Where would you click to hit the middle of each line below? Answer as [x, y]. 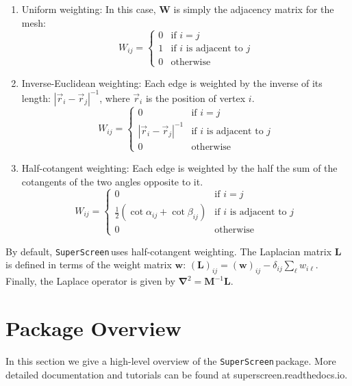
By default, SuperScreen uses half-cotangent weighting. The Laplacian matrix [169, 251]
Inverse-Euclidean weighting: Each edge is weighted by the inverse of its [172, 82]
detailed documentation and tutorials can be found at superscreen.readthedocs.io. [177, 374]
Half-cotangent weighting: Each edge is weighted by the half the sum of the [179, 167]
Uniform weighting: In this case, [89, 9]
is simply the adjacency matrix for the [254, 9]
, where [115, 98]
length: [36, 98]
